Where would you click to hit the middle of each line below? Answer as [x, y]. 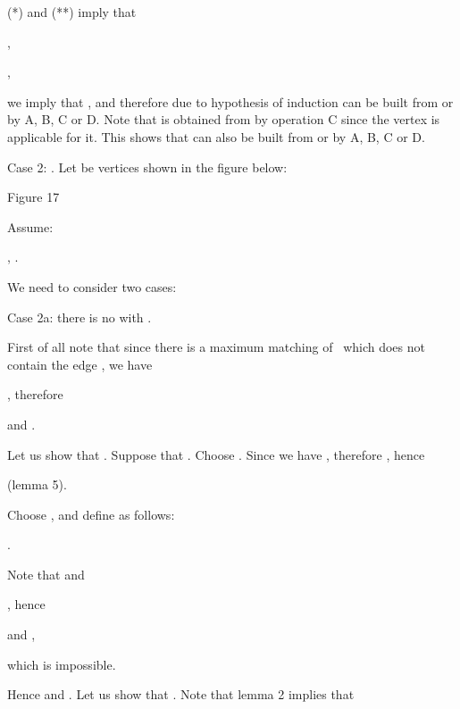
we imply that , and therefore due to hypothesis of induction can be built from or [230, 101]
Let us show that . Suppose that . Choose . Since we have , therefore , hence [216, 454]
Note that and [46, 574]
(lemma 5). [37, 484]
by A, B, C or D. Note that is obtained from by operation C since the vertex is [224, 119]
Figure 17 [33, 197]
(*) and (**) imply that [72, 12]
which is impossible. [62, 664]
